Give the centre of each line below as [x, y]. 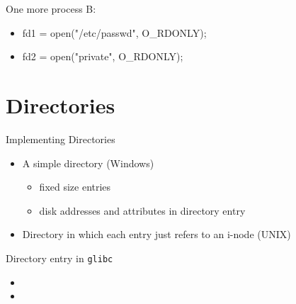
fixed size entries [75, 187]
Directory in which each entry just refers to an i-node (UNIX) [156, 234]
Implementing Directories [61, 139]
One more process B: [51, 9]
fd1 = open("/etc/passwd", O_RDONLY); [114, 32]
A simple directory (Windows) [88, 163]
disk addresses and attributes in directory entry [142, 210]
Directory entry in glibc [59, 258]
